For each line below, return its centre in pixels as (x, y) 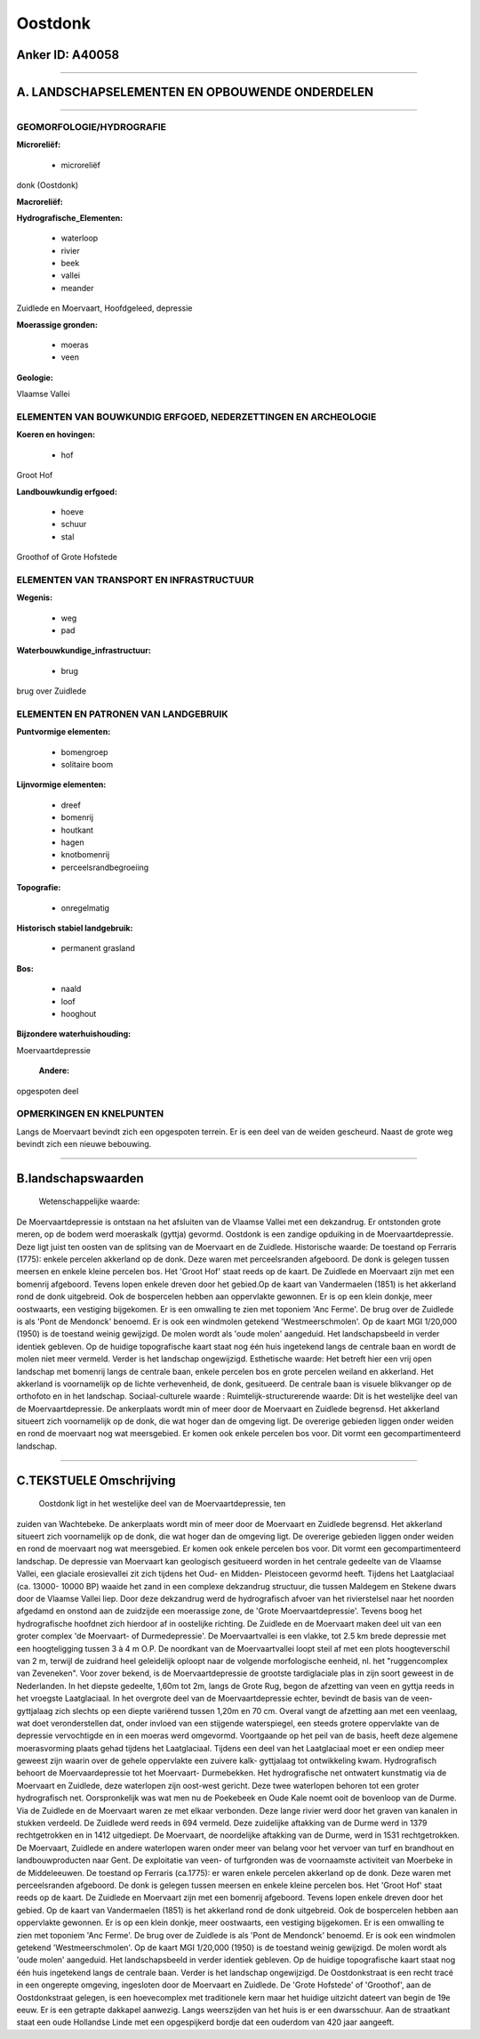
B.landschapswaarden (80, 1178)
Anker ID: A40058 (68, 55)
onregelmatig (85, 907)
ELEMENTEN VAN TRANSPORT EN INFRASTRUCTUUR (135, 580)
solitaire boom (87, 765)
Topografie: (39, 888)
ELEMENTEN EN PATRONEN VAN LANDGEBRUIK (122, 714)
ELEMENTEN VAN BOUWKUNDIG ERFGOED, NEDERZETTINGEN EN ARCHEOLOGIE (196, 417)
